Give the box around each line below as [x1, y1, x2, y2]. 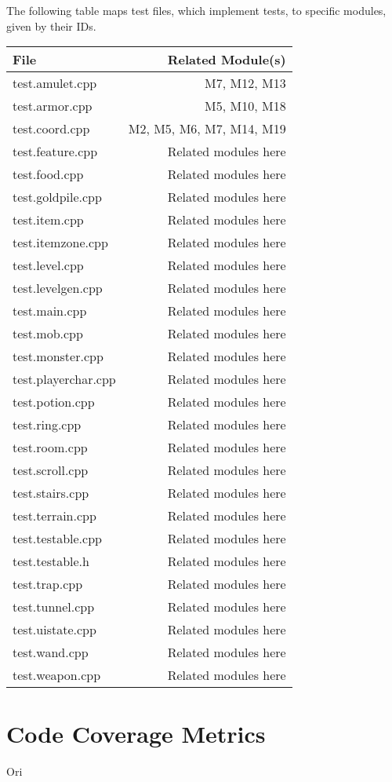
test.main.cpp [13, 301, 87, 320]
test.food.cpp [13, 165, 84, 184]
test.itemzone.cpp [13, 233, 108, 252]
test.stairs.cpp [13, 484, 89, 502]
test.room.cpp [13, 438, 88, 457]
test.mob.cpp [13, 324, 83, 343]
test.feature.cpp [13, 142, 98, 161]
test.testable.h [13, 552, 89, 571]
